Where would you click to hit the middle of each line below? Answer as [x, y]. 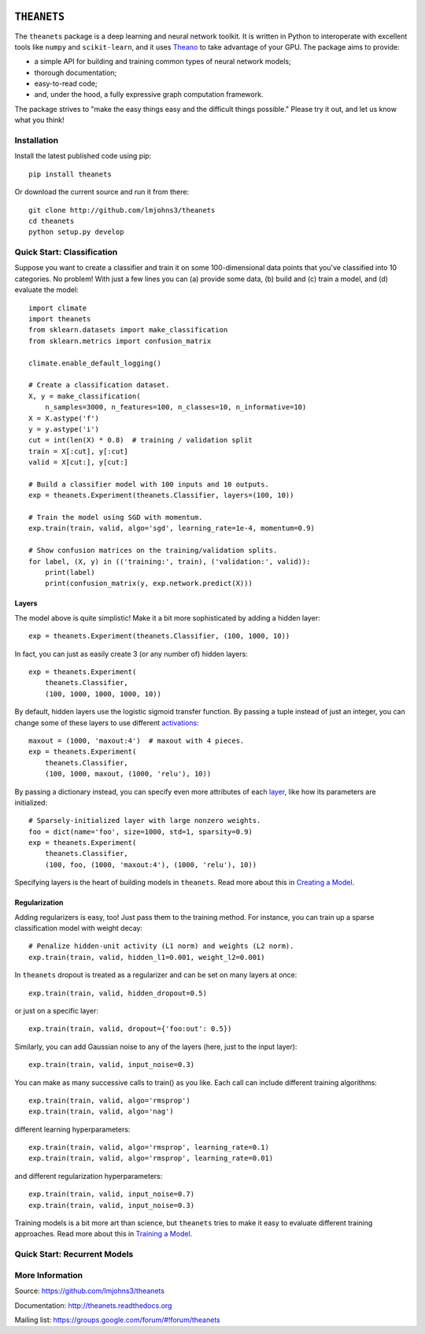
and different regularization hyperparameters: [89, 1176]
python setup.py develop [76, 232]
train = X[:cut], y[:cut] [79, 451]
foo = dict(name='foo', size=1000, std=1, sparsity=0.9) [141, 832]
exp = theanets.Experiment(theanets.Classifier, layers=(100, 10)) [161, 495]
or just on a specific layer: [56, 1010]
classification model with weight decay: [79, 928]
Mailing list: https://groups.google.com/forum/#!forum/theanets [117, 1320]
